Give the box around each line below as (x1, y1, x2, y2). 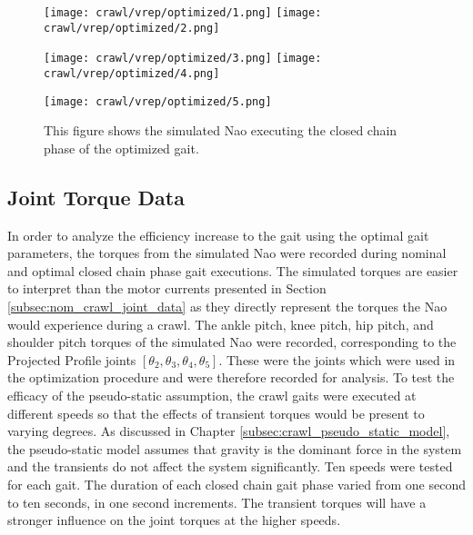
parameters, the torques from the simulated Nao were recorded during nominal (7, 243, 447, 263)
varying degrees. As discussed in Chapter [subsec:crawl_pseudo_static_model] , (7, 421, 450, 441)
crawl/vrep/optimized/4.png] (44, 66, 220, 80)
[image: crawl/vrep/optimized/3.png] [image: (44, 52, 322, 65)
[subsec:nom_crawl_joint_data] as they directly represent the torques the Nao (7, 297, 448, 316)
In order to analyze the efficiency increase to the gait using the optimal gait (7, 225, 429, 244)
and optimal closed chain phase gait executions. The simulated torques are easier (7, 261, 458, 280)
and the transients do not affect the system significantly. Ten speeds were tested (7, 457, 453, 476)
